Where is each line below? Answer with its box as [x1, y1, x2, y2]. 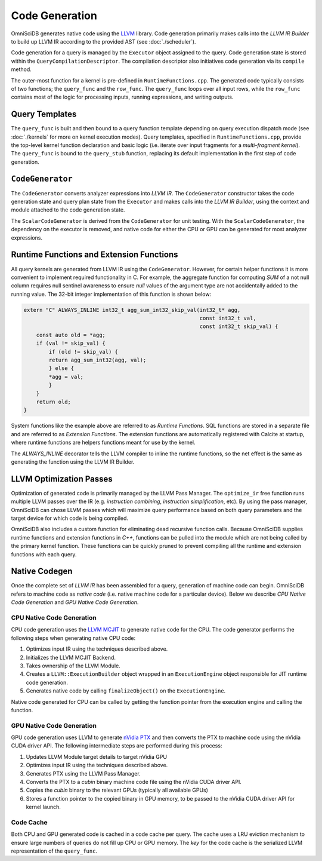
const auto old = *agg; [36, 332, 106, 338]
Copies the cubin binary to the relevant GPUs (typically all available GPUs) [26, 786, 209, 794]
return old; [36, 398, 72, 405]
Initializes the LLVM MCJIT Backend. [26, 654, 116, 661]
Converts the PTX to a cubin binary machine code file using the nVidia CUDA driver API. [26, 778, 241, 785]
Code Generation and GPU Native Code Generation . [11, 599, 139, 606]
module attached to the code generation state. [11, 206, 125, 213]
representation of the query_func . [11, 847, 98, 854]
